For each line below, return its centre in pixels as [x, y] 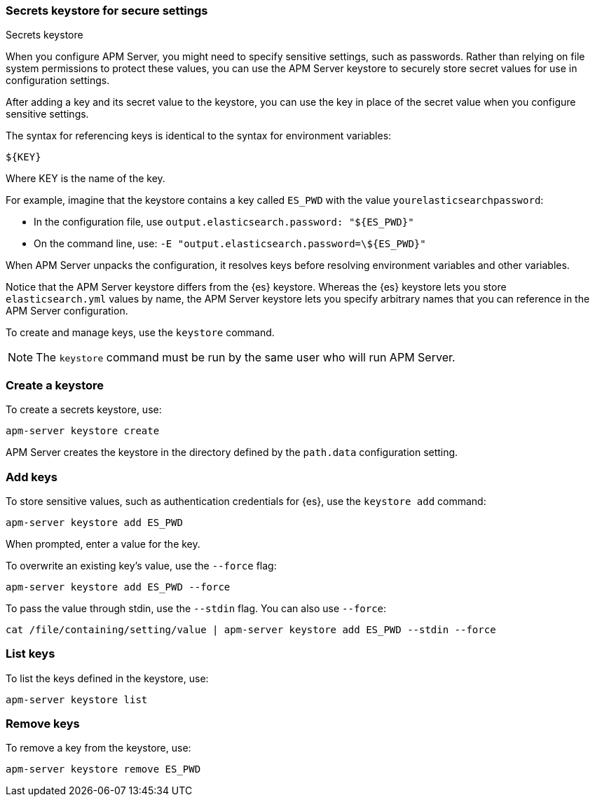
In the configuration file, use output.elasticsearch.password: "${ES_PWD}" [224, 222]
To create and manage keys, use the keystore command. [140, 333]
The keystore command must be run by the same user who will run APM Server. [246, 358]
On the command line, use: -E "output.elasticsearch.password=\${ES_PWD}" [230, 244]
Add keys [32, 477]
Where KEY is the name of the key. [86, 179]
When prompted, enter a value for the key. [103, 544]
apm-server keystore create [83, 431]
